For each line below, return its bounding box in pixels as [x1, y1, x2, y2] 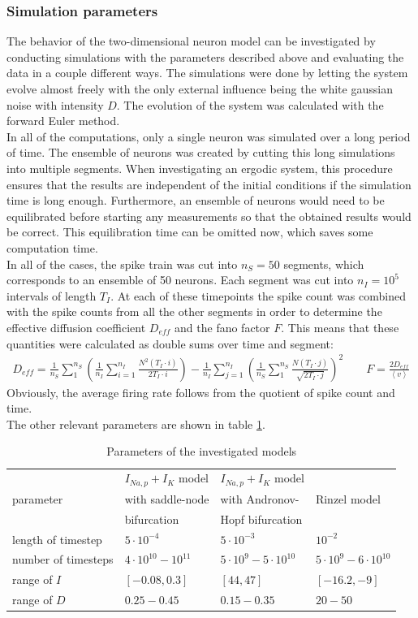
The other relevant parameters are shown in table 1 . [6, 415, 265, 432]
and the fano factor [175, 318, 270, 335]
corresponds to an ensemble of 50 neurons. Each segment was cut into [6, 271, 354, 288]
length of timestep [12, 530, 102, 547]
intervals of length [6, 287, 97, 304]
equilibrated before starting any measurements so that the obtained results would [6, 207, 412, 224]
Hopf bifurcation [220, 510, 303, 527]
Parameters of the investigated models [106, 443, 297, 460]
